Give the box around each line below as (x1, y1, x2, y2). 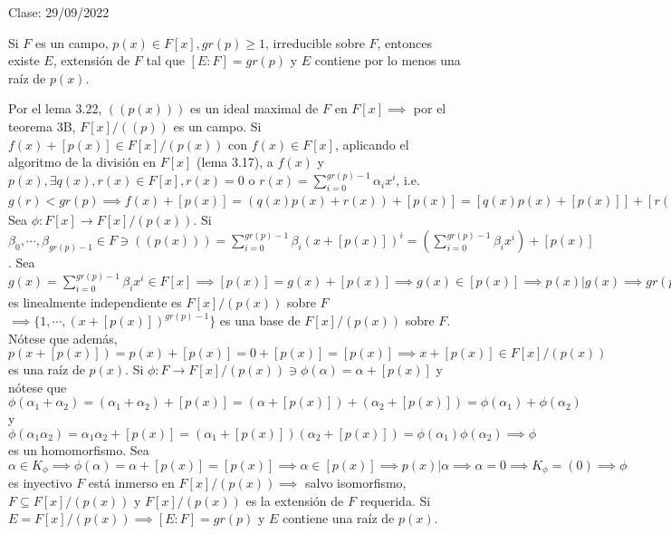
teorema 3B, (8, 116, 76, 135)
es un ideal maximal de (190, 99, 319, 118)
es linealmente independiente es (8, 292, 182, 311)
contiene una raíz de (282, 509, 395, 528)
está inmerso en (88, 473, 175, 492)
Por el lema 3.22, (8, 99, 102, 118)
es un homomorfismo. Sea (8, 440, 149, 459)
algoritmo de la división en (8, 152, 157, 171)
